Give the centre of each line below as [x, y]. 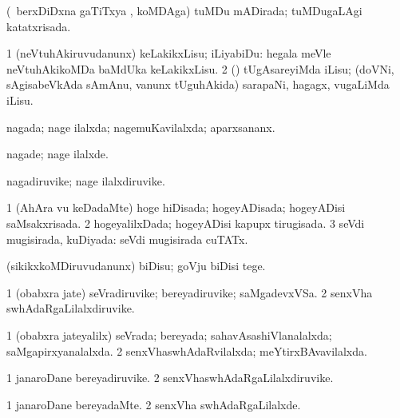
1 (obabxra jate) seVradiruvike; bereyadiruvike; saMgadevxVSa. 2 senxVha [190, 292]
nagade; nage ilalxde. [57, 154]
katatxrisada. [39, 26]
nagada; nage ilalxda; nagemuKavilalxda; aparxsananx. [141, 127]
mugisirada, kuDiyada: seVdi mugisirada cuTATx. [127, 239]
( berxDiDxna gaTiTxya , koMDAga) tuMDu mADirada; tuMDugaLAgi [184, 10]
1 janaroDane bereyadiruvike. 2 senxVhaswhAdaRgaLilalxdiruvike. [170, 378]
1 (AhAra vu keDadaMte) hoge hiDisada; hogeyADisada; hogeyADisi [176, 207]
